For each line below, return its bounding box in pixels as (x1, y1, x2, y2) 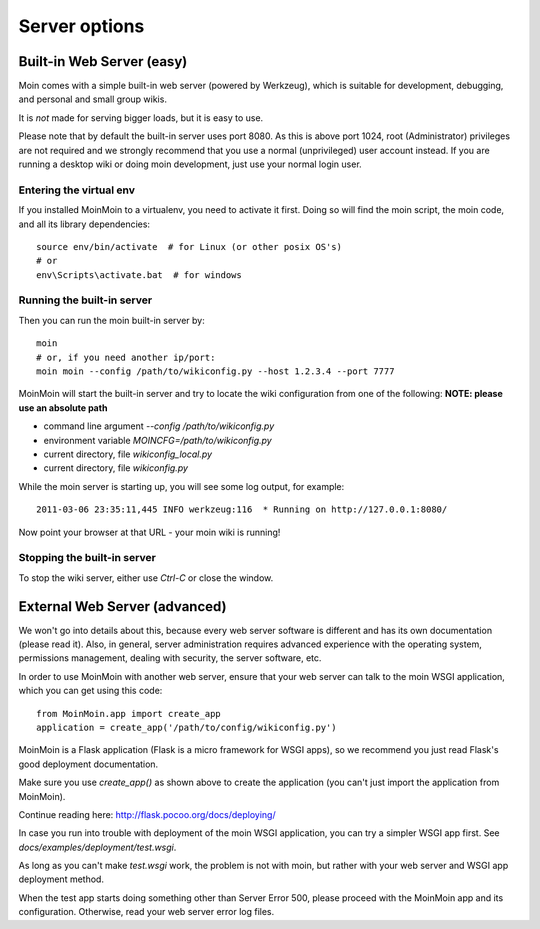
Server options (18, 15, 145, 37)
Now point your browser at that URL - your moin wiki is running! (18, 526, 281, 538)
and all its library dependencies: (18, 218, 150, 230)
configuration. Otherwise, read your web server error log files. (18, 906, 275, 918)
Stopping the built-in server (18, 551, 157, 565)
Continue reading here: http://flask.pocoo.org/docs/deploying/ (18, 808, 276, 820)
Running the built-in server (18, 293, 153, 307)
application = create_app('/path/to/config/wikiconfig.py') (36, 721, 337, 733)
